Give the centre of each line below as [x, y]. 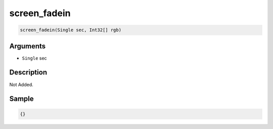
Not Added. [21, 84]
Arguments [28, 46]
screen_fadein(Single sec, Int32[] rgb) [71, 30]
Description [28, 72]
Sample [21, 99]
